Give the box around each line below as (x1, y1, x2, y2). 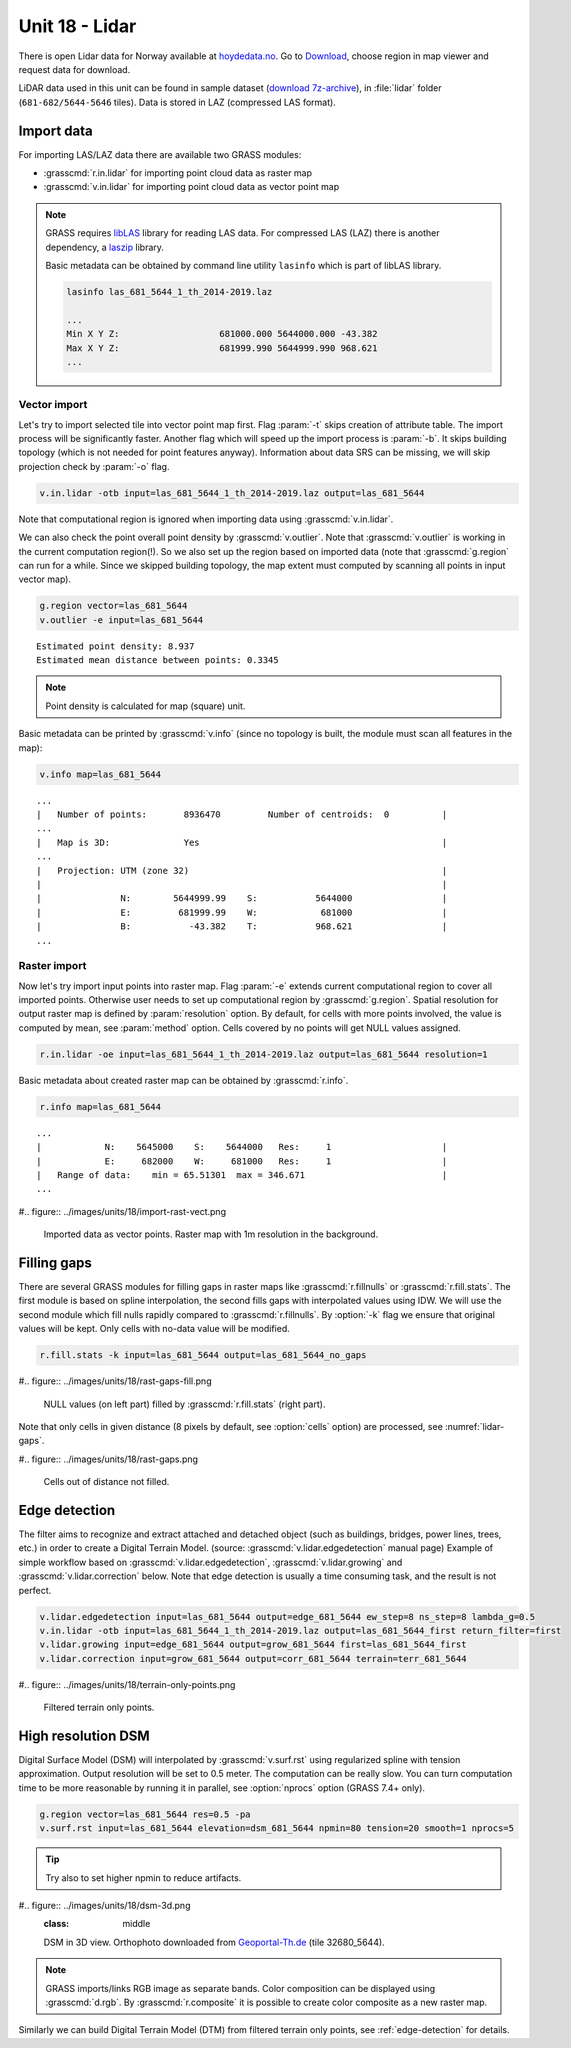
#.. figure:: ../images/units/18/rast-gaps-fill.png (18, 1375, 212, 1387)
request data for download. (18, 63, 131, 75)
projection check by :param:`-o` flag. (18, 460, 170, 472)
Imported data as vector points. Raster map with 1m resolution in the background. (43, 1228, 379, 1240)
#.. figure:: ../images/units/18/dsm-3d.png (18, 1899, 191, 1911)
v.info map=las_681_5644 (39, 768, 162, 780)
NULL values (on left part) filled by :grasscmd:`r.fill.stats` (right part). (43, 1398, 326, 1410)
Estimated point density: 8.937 (36, 640, 195, 652)
